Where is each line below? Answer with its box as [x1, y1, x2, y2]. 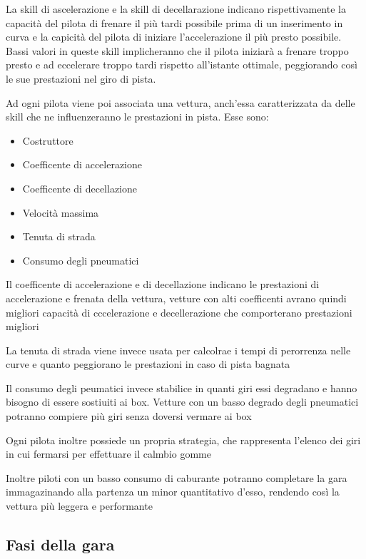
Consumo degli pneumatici [22, 252, 139, 267]
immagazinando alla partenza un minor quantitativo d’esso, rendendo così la [6, 484, 340, 499]
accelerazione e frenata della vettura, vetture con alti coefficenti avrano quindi [6, 290, 347, 305]
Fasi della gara [6, 533, 115, 555]
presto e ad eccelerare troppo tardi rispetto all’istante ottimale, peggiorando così [6, 57, 357, 72]
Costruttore [22, 133, 73, 148]
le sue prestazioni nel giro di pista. [6, 71, 156, 86]
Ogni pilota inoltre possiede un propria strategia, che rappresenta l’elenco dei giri [6, 432, 361, 447]
